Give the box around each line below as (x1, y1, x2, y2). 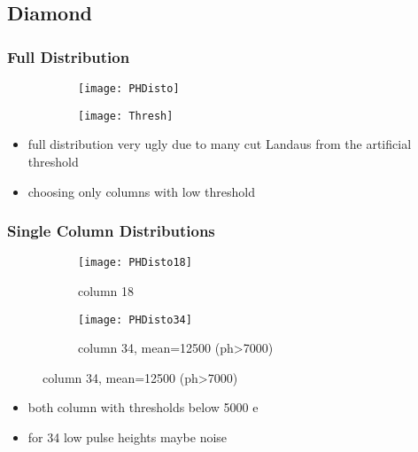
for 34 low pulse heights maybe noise (27, 428, 228, 446)
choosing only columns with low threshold (27, 182, 255, 200)
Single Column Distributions (7, 220, 215, 242)
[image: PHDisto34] (78, 313, 192, 326)
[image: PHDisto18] (78, 256, 192, 269)
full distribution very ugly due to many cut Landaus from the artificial (27, 135, 412, 153)
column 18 (78, 281, 134, 300)
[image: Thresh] (78, 109, 174, 122)
